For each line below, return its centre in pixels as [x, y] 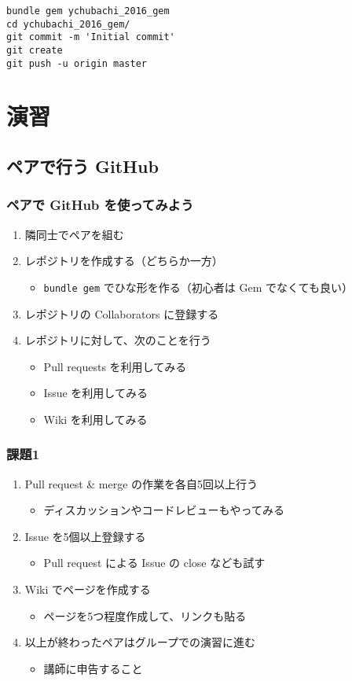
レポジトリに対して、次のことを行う [118, 340]
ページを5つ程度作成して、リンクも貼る [145, 615]
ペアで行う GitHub [82, 166]
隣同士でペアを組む [74, 234]
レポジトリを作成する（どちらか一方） [124, 261]
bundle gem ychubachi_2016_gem [88, 11]
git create [35, 50]
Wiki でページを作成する [88, 589]
